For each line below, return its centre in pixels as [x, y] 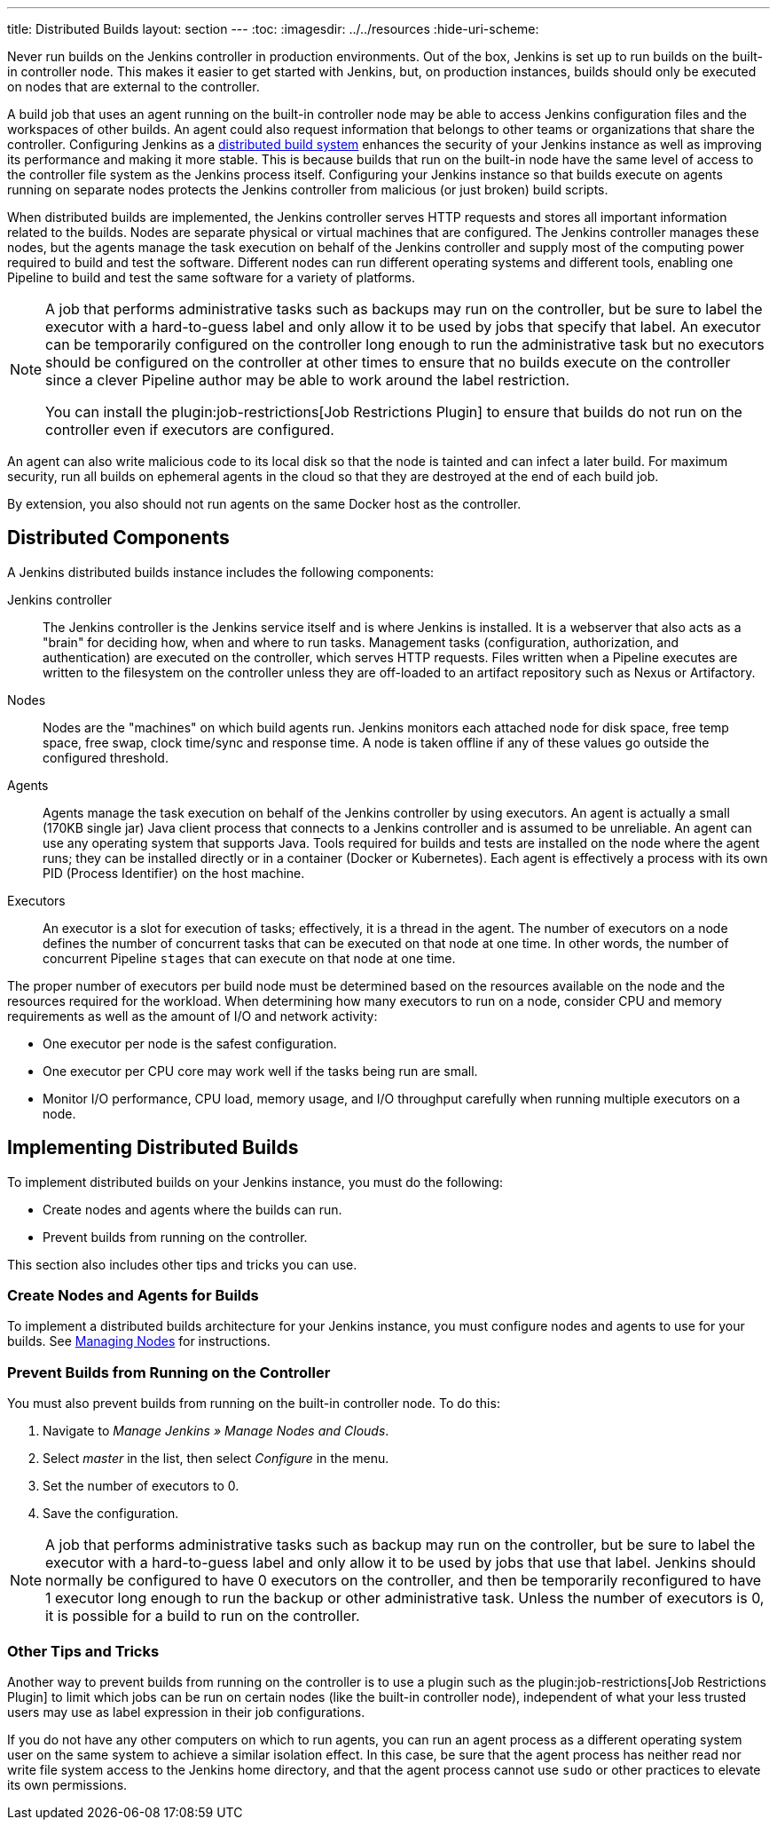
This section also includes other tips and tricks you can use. [182, 1264]
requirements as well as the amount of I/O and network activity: [192, 1016]
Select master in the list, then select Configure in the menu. [216, 1459]
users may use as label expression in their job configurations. [186, 1712]
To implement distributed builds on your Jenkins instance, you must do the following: [255, 1182]
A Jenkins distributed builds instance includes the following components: [221, 572]
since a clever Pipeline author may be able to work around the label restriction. [308, 380]
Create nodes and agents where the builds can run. [192, 1209]
